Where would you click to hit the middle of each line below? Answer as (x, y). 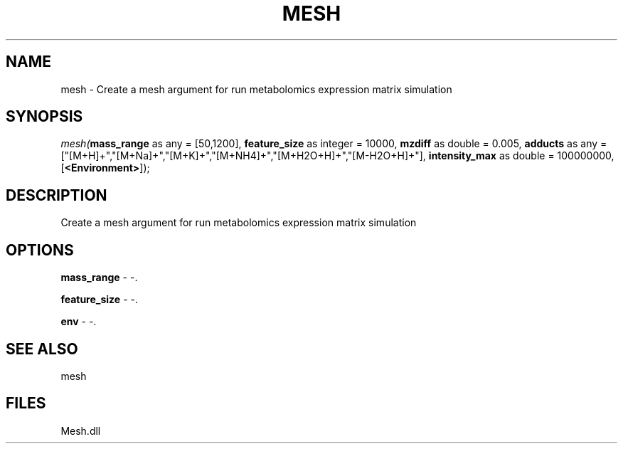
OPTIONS (40, 250)
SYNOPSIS (44, 117)
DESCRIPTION (57, 195)
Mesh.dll (81, 430)
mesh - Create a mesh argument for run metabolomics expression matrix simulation (256, 89)
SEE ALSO (42, 349)
